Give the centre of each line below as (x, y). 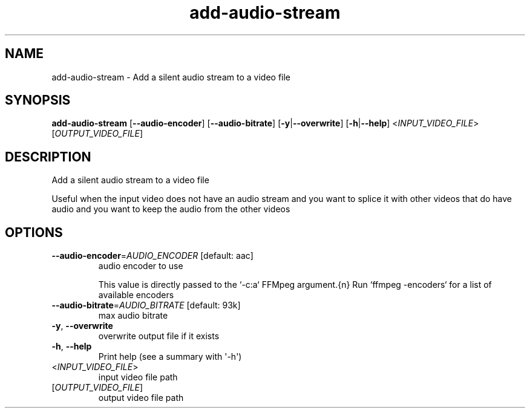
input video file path (138, 377)
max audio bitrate (133, 316)
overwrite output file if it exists (159, 336)
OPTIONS (34, 232)
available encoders (136, 295)
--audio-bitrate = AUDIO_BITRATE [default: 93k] (146, 305)
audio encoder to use (141, 266)
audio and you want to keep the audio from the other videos (171, 209)
